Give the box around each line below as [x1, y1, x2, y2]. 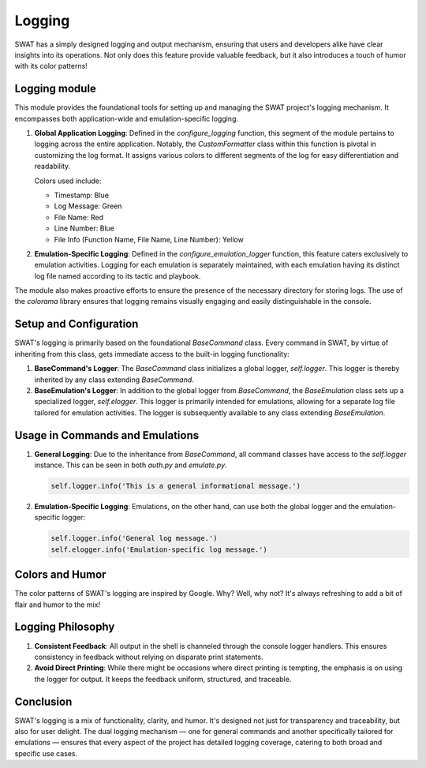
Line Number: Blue [54, 223, 114, 233]
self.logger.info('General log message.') [50, 534, 218, 543]
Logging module [14, 82, 96, 96]
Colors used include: [34, 176, 102, 185]
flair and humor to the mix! [14, 600, 101, 609]
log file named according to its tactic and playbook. [34, 271, 201, 280]
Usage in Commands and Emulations [14, 429, 200, 442]
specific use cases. [14, 748, 78, 758]
